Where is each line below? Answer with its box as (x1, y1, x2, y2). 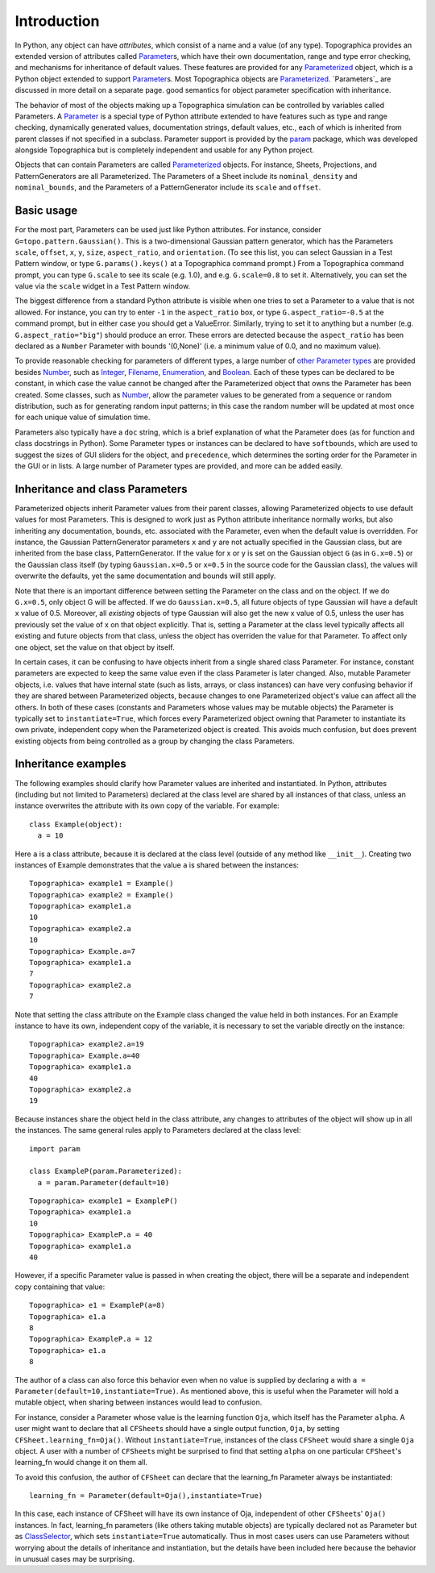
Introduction (14, 12, 100, 30)
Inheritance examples (14, 757, 126, 771)
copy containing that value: (14, 1282, 106, 1292)
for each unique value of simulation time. (14, 412, 151, 422)
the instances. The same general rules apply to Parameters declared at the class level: (14, 1126, 301, 1135)
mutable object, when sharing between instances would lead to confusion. (14, 1397, 263, 1407)
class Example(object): (29, 819, 123, 829)
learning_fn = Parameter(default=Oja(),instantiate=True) (29, 1492, 263, 1500)
